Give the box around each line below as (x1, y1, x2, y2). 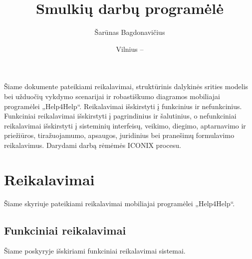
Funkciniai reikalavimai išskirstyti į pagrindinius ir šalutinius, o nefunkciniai (4, 111, 237, 121)
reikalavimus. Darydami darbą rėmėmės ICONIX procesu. (4, 139, 181, 150)
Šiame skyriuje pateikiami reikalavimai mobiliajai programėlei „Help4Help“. (4, 198, 235, 208)
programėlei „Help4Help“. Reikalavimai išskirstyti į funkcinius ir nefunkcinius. (4, 101, 242, 111)
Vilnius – (116, 43, 144, 54)
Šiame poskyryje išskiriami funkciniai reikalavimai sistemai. (4, 246, 186, 256)
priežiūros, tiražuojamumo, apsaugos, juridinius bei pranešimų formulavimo (4, 130, 235, 140)
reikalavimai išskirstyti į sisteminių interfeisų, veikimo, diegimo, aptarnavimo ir (4, 120, 246, 130)
